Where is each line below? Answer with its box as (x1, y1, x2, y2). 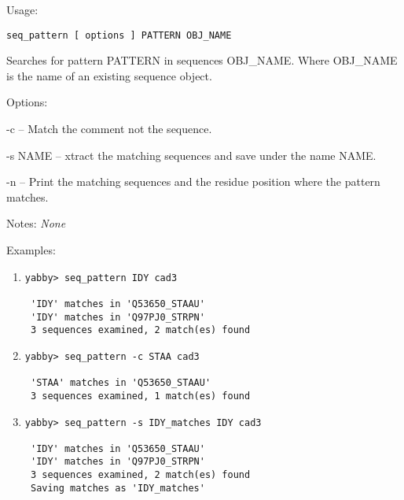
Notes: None (6, 215, 66, 231)
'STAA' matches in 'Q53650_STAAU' (30, 377, 211, 389)
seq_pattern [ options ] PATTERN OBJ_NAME (6, 29, 232, 41)
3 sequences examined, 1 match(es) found (30, 390, 251, 402)
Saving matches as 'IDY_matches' (30, 482, 205, 494)
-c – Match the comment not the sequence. (6, 120, 212, 137)
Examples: (6, 242, 56, 257)
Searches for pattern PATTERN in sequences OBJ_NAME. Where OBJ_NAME (6, 52, 398, 69)
